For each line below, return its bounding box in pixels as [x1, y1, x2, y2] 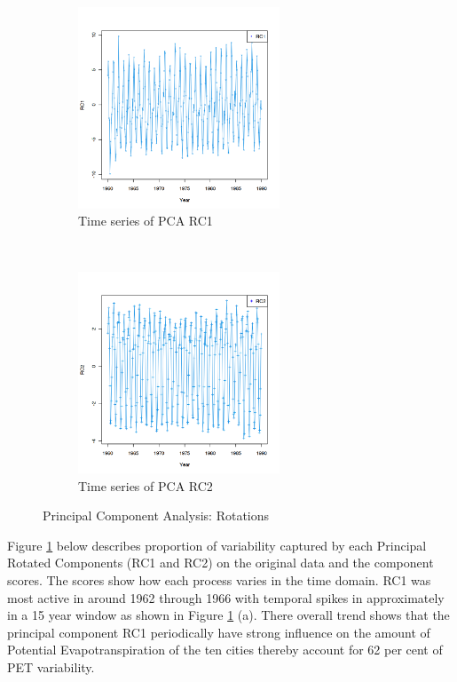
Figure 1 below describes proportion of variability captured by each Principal [7, 535, 427, 554]
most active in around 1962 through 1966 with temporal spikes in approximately [7, 588, 445, 607]
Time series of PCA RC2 [78, 476, 213, 495]
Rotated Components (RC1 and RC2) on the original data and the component [7, 553, 434, 572]
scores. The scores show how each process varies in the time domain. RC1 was [7, 571, 431, 590]
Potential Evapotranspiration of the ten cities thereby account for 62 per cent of [7, 640, 443, 659]
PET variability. [7, 658, 95, 677]
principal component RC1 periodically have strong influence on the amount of [7, 623, 430, 641]
